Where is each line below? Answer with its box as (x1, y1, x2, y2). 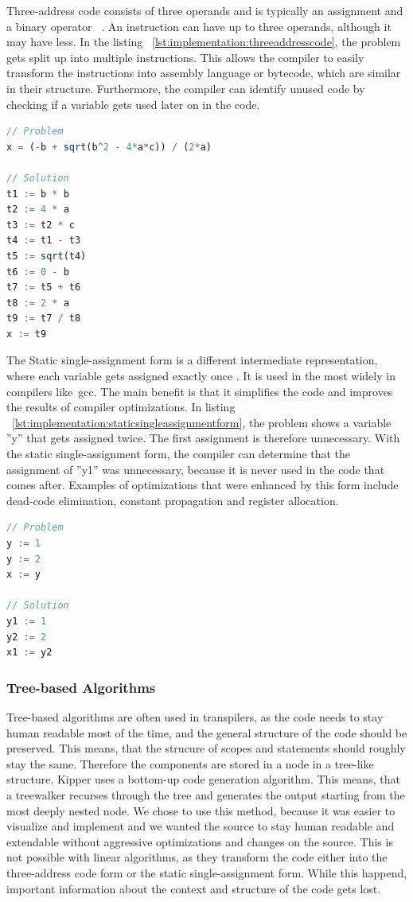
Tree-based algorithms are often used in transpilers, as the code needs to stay (6, 708, 384, 725)
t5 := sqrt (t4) (6, 250, 87, 262)
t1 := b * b (6, 188, 69, 200)
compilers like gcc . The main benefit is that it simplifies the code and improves (6, 383, 393, 399)
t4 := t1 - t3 (6, 235, 81, 247)
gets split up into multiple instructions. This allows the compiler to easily (6, 49, 364, 65)
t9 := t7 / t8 (6, 313, 81, 325)
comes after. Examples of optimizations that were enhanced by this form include (6, 476, 399, 493)
